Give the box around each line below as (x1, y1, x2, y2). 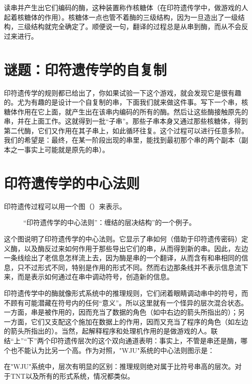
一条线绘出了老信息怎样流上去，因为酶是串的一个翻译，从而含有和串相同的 (4, 253, 241, 263)
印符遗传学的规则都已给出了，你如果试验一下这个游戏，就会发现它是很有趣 (4, 87, 241, 97)
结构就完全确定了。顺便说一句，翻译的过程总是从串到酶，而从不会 (31, 21, 241, 32)
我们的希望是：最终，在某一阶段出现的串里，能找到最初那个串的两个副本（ (4, 135, 241, 145)
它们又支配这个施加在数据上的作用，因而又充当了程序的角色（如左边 (31, 316, 248, 326)
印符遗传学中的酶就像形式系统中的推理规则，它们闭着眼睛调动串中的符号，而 (4, 288, 248, 298)
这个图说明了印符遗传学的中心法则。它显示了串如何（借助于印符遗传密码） (4, 233, 241, 243)
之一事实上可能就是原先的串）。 (10, 144, 109, 155)
